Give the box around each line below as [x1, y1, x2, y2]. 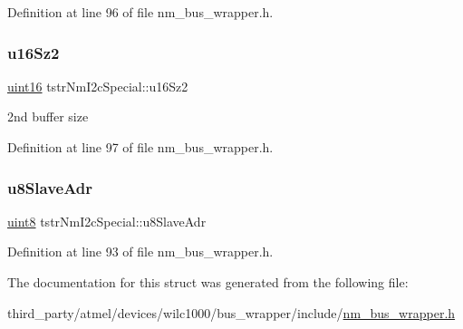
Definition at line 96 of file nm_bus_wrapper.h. [7, 3, 274, 21]
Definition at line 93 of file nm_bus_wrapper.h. [7, 242, 274, 261]
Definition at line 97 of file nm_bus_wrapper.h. [7, 138, 274, 156]
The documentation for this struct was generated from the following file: [7, 273, 409, 291]
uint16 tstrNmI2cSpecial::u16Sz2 [7, 76, 188, 95]
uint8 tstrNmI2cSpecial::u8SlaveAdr [7, 211, 207, 230]
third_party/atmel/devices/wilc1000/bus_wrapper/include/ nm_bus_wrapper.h [7, 303, 456, 322]
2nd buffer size [7, 107, 89, 126]
